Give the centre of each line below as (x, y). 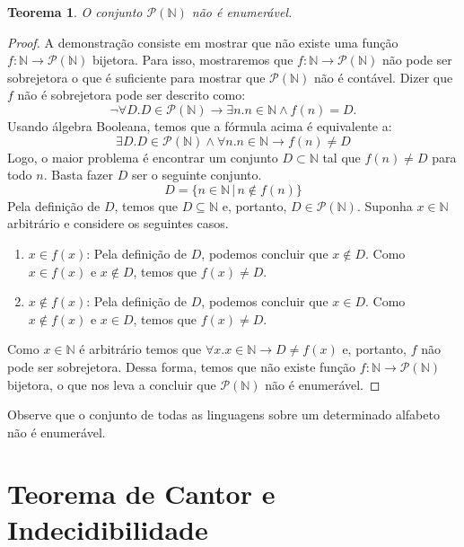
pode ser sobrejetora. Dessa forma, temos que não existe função (182, 366)
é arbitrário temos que (140, 349)
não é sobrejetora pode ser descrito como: (131, 95)
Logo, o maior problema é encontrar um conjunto (143, 157)
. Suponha (385, 205)
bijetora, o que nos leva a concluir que (112, 384)
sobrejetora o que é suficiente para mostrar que (136, 77)
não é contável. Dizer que (384, 77)
